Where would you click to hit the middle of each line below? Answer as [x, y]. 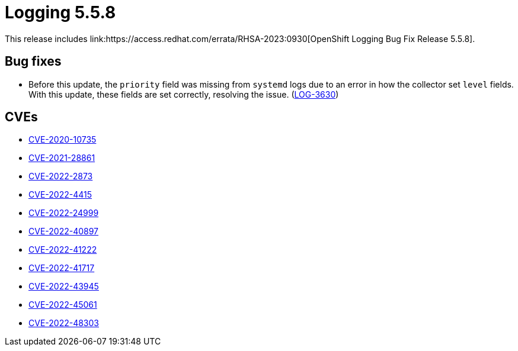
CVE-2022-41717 [62, 268]
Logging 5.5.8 [60, 12]
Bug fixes [33, 62]
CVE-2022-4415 [60, 195]
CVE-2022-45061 [63, 305]
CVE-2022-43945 [64, 286]
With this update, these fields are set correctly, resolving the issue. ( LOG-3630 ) [184, 94]
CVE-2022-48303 [64, 323]
